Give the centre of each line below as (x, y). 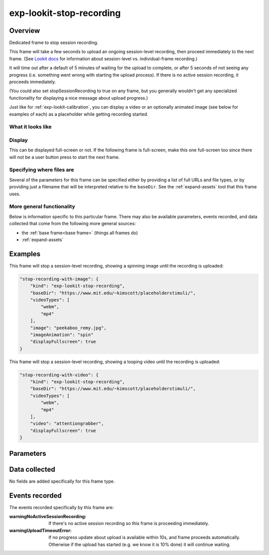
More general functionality (42, 207)
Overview (25, 31)
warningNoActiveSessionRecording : (48, 516)
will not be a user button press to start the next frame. (65, 157)
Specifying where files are (42, 170)
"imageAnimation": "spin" (62, 335)
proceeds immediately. (33, 82)
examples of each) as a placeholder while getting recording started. (79, 114)
